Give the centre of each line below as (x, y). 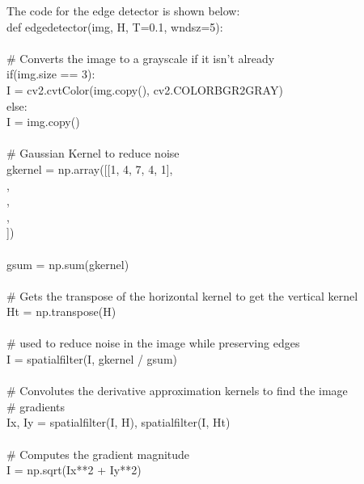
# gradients (36, 406)
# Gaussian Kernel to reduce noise (93, 153)
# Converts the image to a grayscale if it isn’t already (141, 58)
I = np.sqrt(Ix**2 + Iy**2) (74, 470)
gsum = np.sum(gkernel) (68, 264)
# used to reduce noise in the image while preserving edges (153, 343)
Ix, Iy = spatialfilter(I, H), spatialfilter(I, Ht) (119, 422)
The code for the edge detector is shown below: (123, 11)
